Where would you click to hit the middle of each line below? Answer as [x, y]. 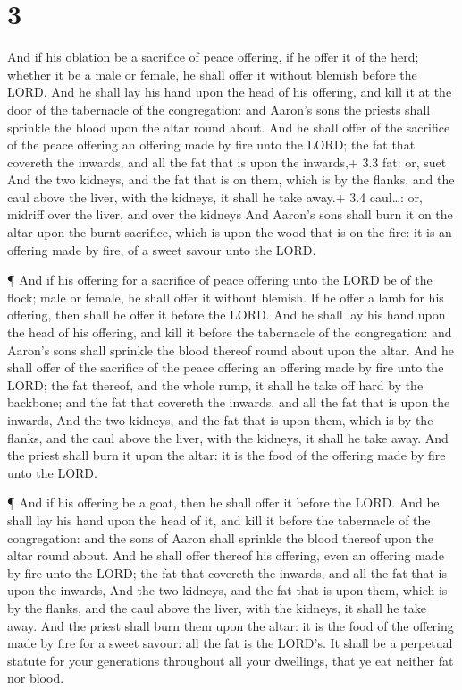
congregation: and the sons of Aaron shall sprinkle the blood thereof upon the [220, 537]
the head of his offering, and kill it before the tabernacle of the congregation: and [230, 332]
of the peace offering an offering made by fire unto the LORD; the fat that [211, 145]
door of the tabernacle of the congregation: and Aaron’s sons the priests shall [219, 109]
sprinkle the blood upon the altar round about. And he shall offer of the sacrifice [229, 127]
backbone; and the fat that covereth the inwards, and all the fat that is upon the [229, 402]
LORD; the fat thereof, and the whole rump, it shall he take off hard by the [215, 384]
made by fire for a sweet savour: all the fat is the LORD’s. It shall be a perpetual [230, 643]
